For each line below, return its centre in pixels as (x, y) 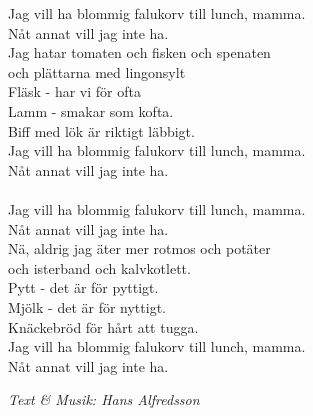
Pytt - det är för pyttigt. (83, 287)
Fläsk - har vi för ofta (74, 91)
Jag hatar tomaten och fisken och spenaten (139, 52)
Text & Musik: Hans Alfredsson (104, 399)
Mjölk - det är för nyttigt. (87, 306)
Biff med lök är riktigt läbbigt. (101, 130)
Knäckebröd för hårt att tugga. (103, 326)
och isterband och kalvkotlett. (99, 267)
